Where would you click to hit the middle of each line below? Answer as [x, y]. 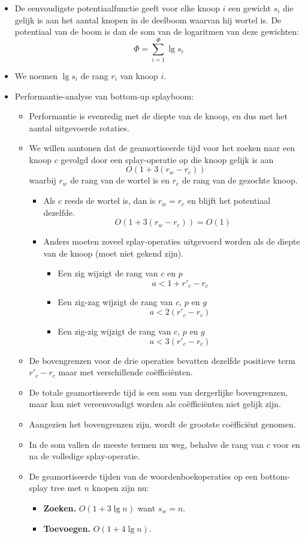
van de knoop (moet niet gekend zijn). [114, 253]
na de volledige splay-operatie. [84, 456]
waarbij [43, 180]
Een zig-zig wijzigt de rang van [114, 331]
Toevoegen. [67, 528]
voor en [286, 444]
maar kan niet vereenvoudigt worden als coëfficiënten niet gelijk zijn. [155, 404]
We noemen [36, 75]
